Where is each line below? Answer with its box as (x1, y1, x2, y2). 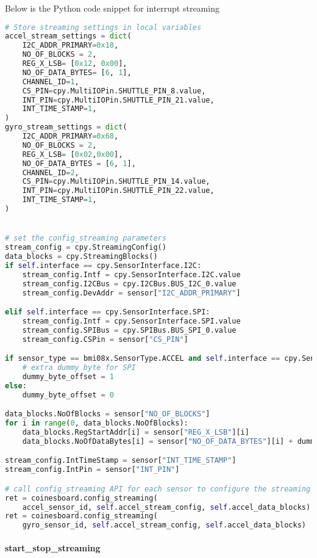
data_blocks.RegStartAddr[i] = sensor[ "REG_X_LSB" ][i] (22, 428, 249, 437)
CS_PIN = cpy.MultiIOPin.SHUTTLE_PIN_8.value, (22, 86, 206, 95)
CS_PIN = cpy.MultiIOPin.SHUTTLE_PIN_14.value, (22, 177, 210, 186)
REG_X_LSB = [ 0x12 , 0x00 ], (22, 59, 127, 68)
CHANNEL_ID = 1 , (22, 77, 79, 86)
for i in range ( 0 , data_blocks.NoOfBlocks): (5, 419, 188, 428)
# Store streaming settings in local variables (5, 23, 202, 32)
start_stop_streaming (5, 541, 101, 554)
